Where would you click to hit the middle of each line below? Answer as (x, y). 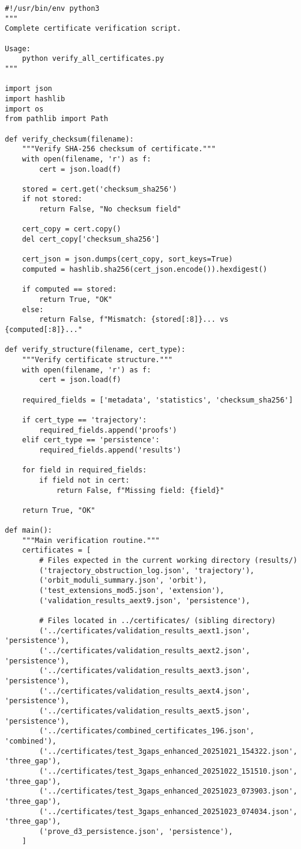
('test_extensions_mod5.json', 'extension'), (132, 591)
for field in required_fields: (84, 470)
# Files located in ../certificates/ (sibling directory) (158, 621)
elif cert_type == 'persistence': (91, 440)
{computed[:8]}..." (44, 330)
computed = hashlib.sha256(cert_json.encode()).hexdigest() (144, 270)
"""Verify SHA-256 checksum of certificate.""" (119, 149)
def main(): (29, 531)
